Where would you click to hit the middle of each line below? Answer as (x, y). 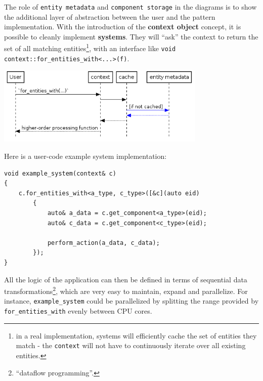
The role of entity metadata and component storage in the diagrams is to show (130, 7)
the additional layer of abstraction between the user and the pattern (110, 16)
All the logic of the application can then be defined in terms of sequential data (126, 279)
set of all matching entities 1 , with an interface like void (90, 48)
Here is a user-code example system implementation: (85, 156)
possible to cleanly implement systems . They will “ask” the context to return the (131, 36)
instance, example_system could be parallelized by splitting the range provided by (131, 301)
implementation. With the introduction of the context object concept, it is (123, 27)
